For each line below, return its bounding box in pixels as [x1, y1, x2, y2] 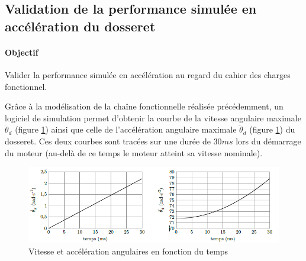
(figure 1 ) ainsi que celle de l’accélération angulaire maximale [15, 123, 237, 136]
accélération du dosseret [5, 17, 156, 35]
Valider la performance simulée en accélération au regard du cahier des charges [5, 68, 291, 80]
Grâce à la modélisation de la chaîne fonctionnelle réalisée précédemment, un [5, 100, 284, 112]
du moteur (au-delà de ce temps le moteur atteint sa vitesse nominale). [5, 146, 263, 159]
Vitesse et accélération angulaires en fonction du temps [28, 244, 228, 257]
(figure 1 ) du [249, 123, 295, 136]
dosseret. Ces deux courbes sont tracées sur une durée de [5, 134, 211, 147]
